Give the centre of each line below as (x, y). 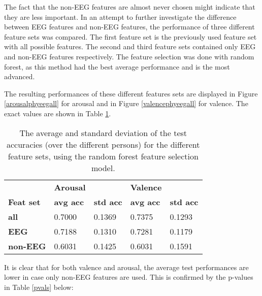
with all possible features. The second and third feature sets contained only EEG (130, 46)
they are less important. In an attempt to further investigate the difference (120, 17)
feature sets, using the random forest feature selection (103, 156)
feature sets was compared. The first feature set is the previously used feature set (130, 36)
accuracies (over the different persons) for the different (103, 144)
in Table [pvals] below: (39, 287)
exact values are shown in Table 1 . (58, 113)
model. (103, 168)
